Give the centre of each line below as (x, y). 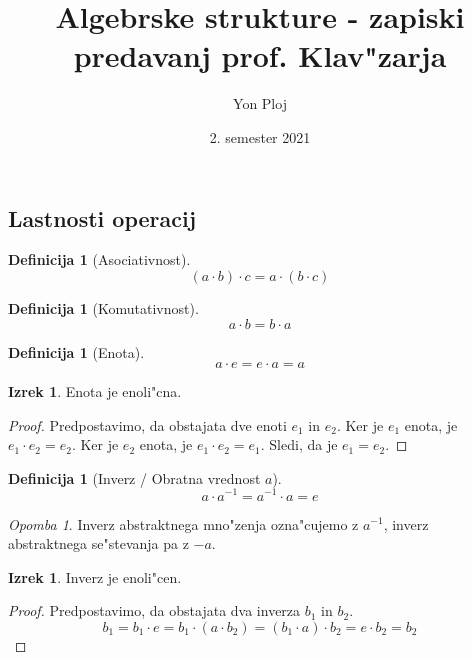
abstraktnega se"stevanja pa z (98, 543)
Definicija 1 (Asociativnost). (99, 259)
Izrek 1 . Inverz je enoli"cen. (95, 576)
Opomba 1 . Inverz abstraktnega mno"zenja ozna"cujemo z (183, 523)
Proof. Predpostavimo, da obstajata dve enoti (147, 424)
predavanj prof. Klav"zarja (260, 55)
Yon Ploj (260, 103)
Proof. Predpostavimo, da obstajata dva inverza (154, 610)
